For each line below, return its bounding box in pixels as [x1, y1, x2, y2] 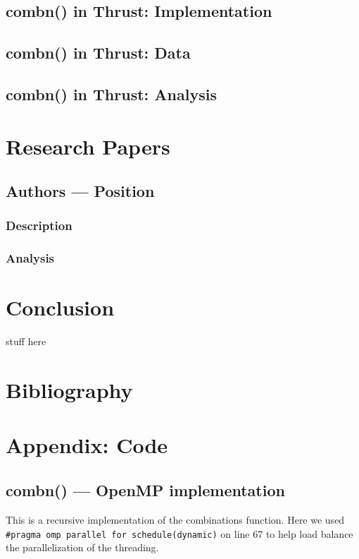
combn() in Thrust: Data [6, 42, 191, 64]
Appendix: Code [6, 431, 168, 459]
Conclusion [6, 293, 115, 322]
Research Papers [6, 131, 170, 160]
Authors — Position [6, 180, 155, 202]
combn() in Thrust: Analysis [6, 83, 217, 104]
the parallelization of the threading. [6, 540, 159, 555]
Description [6, 217, 73, 234]
